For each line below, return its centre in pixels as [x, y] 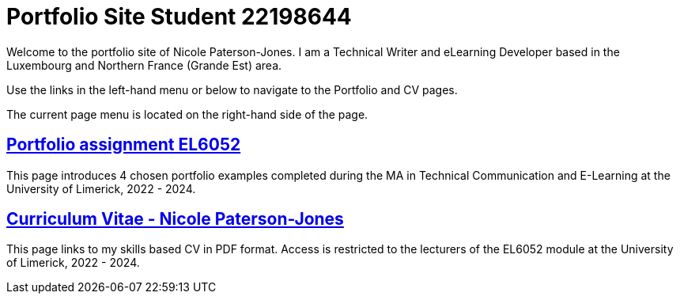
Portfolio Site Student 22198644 [179, 17]
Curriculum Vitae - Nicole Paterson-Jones [175, 219]
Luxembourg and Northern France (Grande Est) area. [144, 65]
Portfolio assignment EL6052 [124, 145]
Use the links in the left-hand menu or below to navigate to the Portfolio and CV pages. [232, 89]
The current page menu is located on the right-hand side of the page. [187, 114]
